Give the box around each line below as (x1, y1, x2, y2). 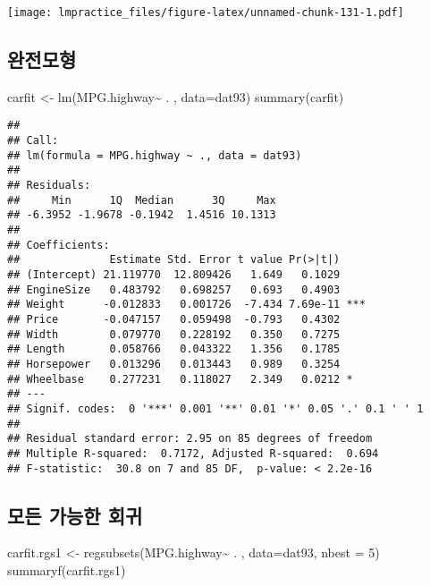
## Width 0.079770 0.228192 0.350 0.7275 (7, 327, 341, 341)
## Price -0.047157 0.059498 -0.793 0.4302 (7, 312, 341, 326)
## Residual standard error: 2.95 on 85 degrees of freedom (7, 432, 373, 446)
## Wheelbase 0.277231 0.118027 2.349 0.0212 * (7, 372, 353, 386)
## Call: (7, 134, 59, 148)
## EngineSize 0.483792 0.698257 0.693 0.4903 (7, 283, 341, 296)
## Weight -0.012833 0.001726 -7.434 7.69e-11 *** (7, 298, 366, 311)
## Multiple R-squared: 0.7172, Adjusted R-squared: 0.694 (7, 446, 379, 460)
